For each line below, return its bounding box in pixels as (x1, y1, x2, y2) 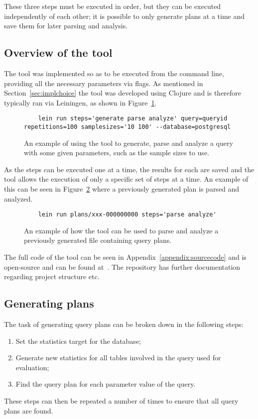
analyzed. (4, 193, 33, 204)
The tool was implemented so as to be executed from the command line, (4, 68, 224, 78)
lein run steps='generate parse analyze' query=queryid (38, 115, 228, 122)
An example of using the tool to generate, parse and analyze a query (24, 137, 233, 148)
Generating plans (4, 296, 94, 311)
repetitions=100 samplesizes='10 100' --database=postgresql (24, 123, 231, 131)
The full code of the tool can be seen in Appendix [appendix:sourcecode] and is (4, 252, 247, 262)
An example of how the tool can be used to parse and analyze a (24, 225, 219, 235)
